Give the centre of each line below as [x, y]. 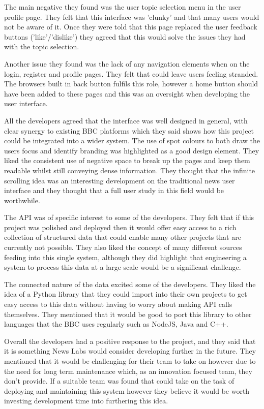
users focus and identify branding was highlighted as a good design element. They [132, 150]
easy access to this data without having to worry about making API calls [118, 304]
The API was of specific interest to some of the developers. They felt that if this [129, 217]
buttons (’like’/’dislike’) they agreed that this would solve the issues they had [125, 36]
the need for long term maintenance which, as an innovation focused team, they [128, 371]
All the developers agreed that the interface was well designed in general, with [126, 120]
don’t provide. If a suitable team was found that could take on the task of [119, 381]
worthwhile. [22, 200]
